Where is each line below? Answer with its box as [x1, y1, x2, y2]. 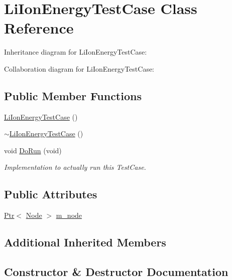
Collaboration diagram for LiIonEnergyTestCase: [4, 63, 155, 74]
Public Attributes [4, 186, 97, 202]
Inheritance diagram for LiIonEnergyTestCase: [4, 47, 147, 57]
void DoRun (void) [4, 145, 62, 155]
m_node [56, 210, 82, 220]
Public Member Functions [4, 88, 142, 103]
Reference [4, 18, 74, 38]
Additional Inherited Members [4, 234, 166, 250]
